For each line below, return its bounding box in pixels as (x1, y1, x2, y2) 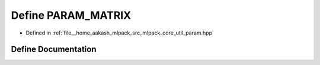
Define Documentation (11, 45, 97, 54)
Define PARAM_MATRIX (11, 9, 132, 22)
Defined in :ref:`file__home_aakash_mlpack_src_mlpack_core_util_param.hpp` (25, 29, 215, 36)
